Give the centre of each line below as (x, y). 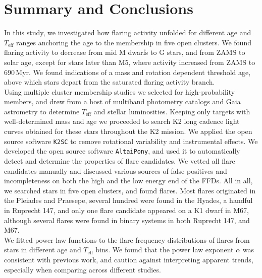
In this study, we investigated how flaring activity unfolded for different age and (128, 32)
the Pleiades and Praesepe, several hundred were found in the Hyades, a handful (128, 200)
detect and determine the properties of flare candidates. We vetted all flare (120, 160)
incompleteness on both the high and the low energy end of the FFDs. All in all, (128, 181)
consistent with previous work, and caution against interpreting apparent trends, (129, 259)
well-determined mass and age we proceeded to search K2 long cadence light (122, 121)
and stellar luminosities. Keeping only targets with (172, 111)
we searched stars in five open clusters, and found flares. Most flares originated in (130, 190)
